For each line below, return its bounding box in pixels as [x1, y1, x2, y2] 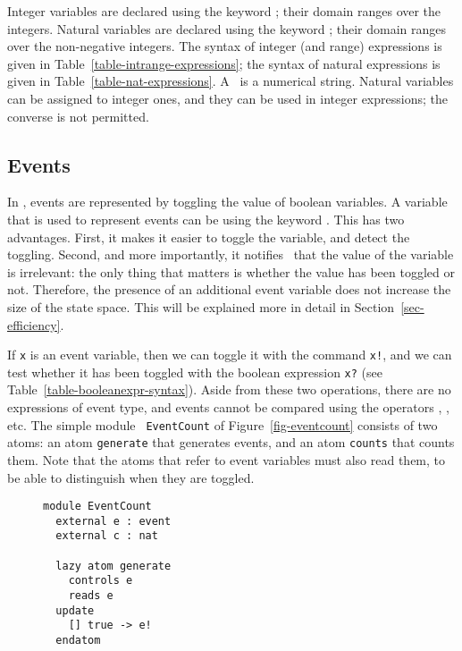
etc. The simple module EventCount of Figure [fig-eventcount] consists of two [7, 415, 438, 434]
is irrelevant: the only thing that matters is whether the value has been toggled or [7, 262, 455, 281]
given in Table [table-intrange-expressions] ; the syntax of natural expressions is [7, 54, 441, 72]
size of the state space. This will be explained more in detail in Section [7, 297, 395, 316]
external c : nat [55, 529, 158, 543]
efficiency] [7, 315, 61, 334]
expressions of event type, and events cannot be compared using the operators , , [7, 398, 449, 417]
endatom [55, 634, 101, 647]
